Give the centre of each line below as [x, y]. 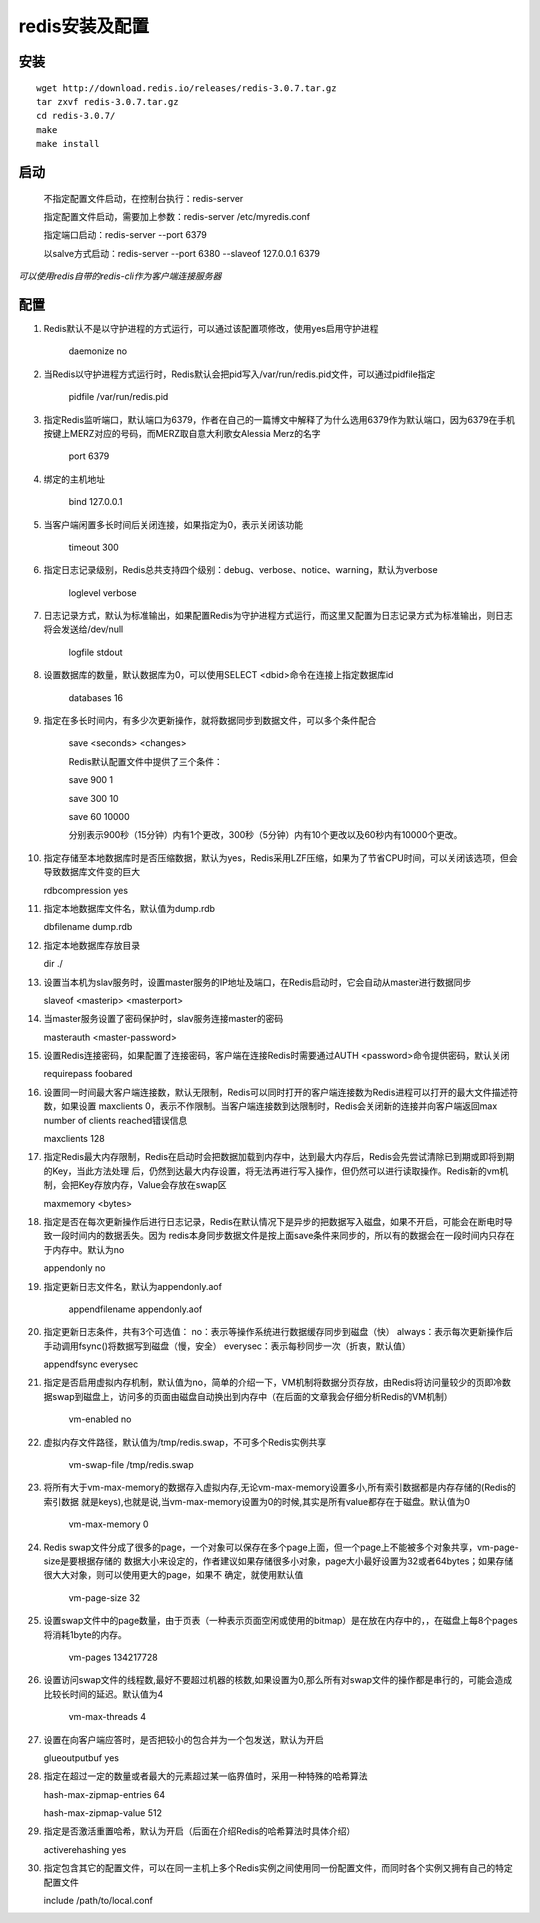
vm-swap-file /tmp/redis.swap [131, 1465]
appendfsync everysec [91, 1364]
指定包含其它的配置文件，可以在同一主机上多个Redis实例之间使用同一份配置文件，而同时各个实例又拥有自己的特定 [278, 1868]
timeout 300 [93, 547]
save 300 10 [93, 798]
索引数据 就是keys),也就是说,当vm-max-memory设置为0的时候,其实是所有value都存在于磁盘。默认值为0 [256, 1501]
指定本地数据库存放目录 [91, 945]
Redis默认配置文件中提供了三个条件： [146, 761]
